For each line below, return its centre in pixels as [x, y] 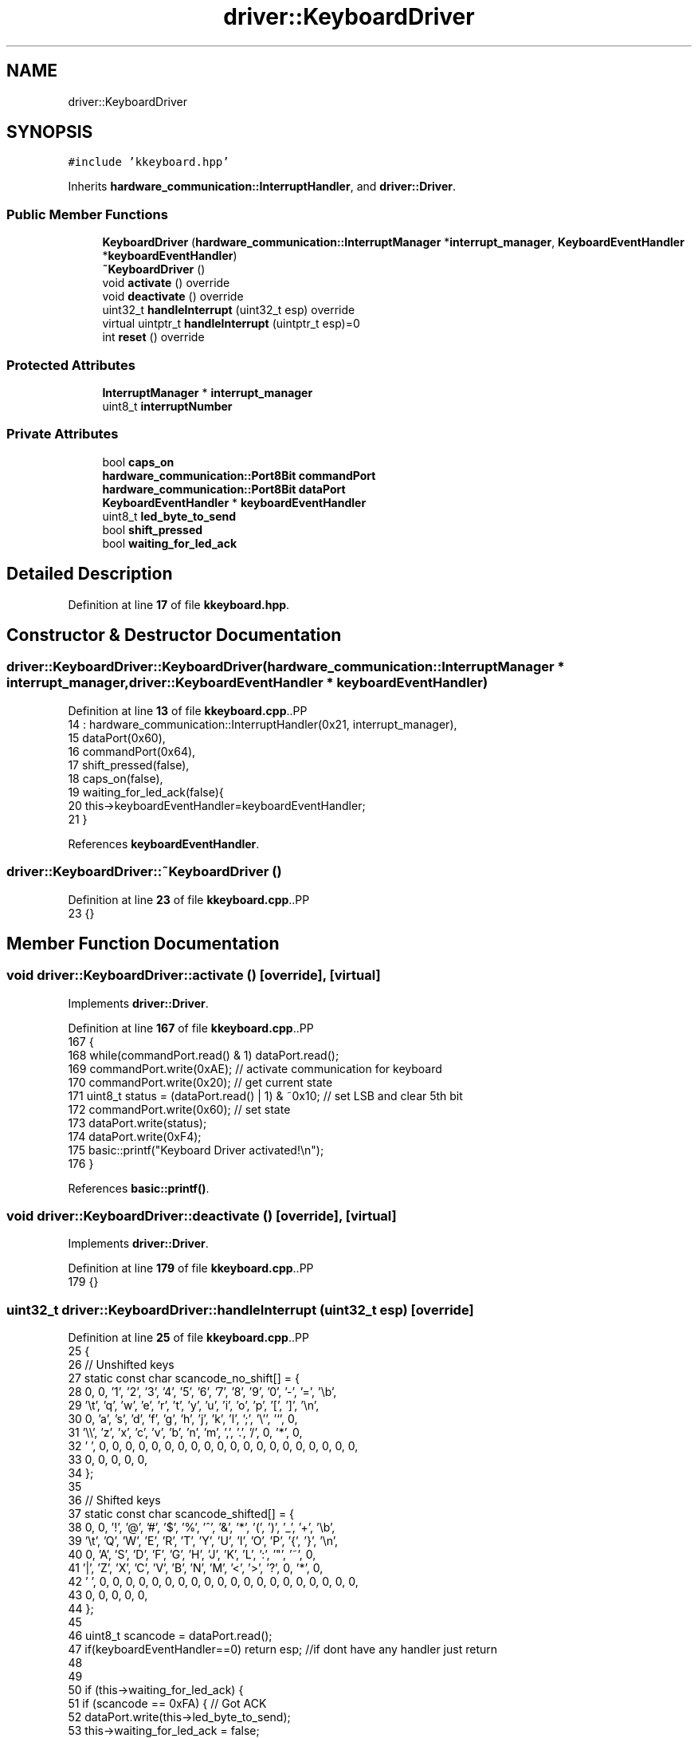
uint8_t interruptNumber [167, 406]
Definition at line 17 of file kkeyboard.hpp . [179, 604]
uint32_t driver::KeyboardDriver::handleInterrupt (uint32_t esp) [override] [240, 1309]
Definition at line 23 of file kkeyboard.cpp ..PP [189, 899]
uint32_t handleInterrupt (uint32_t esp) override [229, 310]
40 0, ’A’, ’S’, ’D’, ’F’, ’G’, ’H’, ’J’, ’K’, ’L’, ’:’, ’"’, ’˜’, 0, [192, 1555]
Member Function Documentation [143, 943]
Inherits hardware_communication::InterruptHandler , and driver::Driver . [262, 187]
